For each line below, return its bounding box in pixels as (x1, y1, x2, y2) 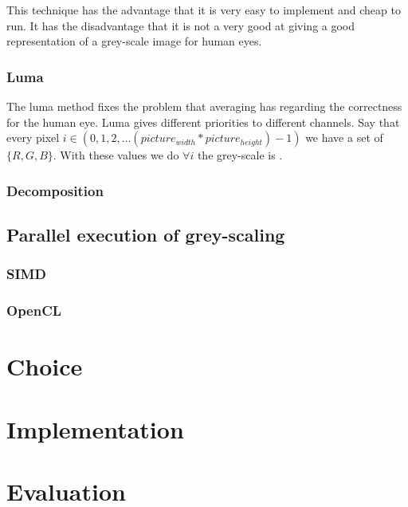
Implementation (6, 412, 184, 445)
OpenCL (6, 301, 62, 320)
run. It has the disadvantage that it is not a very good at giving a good (6, 17, 355, 33)
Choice (6, 350, 83, 383)
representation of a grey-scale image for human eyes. (6, 33, 262, 49)
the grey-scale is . (197, 147, 283, 163)
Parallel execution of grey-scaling (6, 222, 285, 247)
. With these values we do (53, 147, 179, 163)
